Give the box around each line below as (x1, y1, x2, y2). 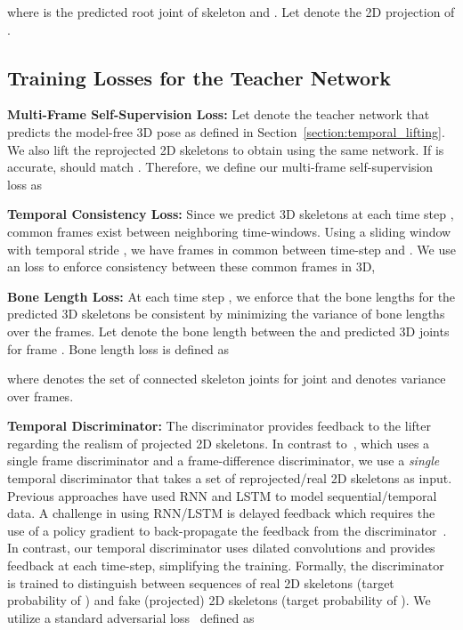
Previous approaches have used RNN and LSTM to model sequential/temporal (7, 486, 437, 505)
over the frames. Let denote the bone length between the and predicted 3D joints (7, 321, 450, 340)
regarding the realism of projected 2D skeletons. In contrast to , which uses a (7, 433, 430, 452)
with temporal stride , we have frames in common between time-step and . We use (7, 239, 456, 258)
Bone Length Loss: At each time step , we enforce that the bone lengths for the (7, 287, 456, 305)
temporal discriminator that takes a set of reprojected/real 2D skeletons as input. (7, 469, 452, 488)
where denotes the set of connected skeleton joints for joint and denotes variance (7, 369, 446, 388)
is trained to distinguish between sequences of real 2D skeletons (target (7, 573, 394, 592)
